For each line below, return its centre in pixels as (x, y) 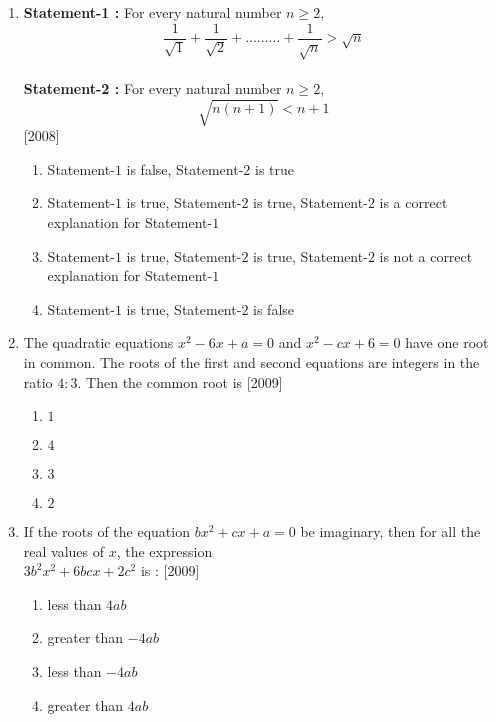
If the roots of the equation (106, 531)
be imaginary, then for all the (390, 531)
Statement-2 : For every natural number (152, 88)
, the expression (164, 550)
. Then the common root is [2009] (180, 381)
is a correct (413, 202)
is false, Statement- (185, 168)
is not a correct (426, 255)
